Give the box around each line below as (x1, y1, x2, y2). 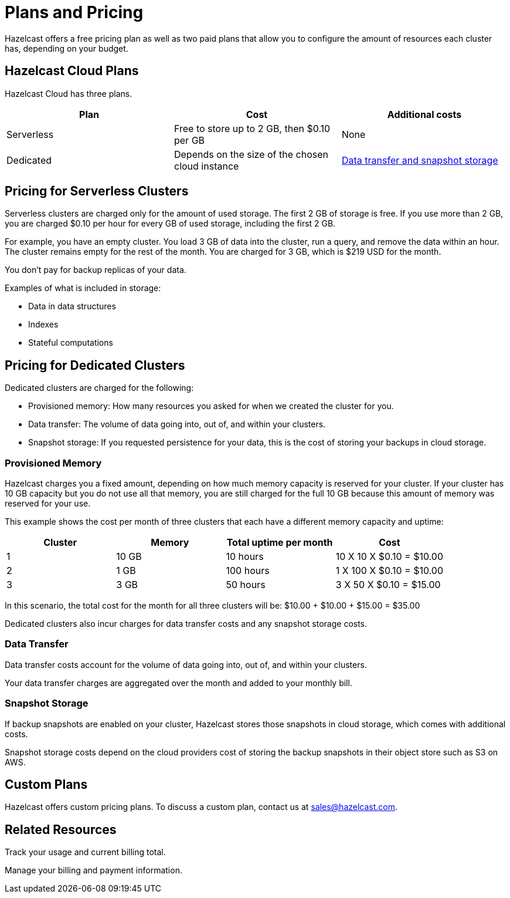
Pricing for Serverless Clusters (5, 184, 189, 199)
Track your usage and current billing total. (5, 847, 166, 858)
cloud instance (174, 160, 239, 172)
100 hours (226, 565, 270, 577)
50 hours (226, 579, 266, 591)
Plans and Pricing (5, 2, 144, 22)
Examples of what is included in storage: (5, 283, 161, 293)
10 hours (226, 551, 264, 563)
